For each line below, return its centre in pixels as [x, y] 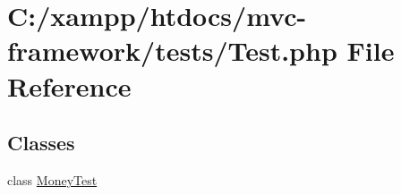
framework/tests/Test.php [172, 51]
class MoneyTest [52, 179]
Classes [41, 143]
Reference [69, 85]
